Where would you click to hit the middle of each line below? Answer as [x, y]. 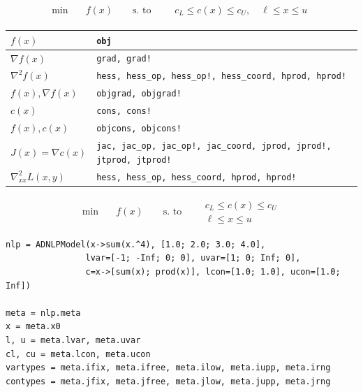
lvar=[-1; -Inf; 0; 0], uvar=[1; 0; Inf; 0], [193, 258]
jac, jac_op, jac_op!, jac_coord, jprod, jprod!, [214, 146]
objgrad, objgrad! [139, 94]
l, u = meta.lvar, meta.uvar [73, 340]
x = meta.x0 [33, 327]
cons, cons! [124, 111]
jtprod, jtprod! [134, 160]
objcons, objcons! [139, 129]
